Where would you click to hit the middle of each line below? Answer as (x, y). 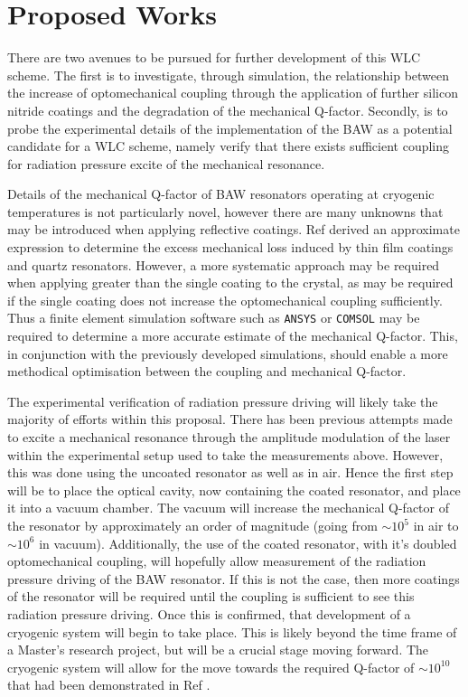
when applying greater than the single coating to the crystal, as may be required (230, 283)
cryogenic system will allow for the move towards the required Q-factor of (211, 667)
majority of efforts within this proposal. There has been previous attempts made (230, 419)
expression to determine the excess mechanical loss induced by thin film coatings (230, 247)
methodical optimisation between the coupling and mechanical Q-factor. (207, 371)
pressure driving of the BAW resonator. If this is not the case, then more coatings (234, 578)
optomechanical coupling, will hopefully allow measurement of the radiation (217, 561)
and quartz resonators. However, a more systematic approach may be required (224, 264)
